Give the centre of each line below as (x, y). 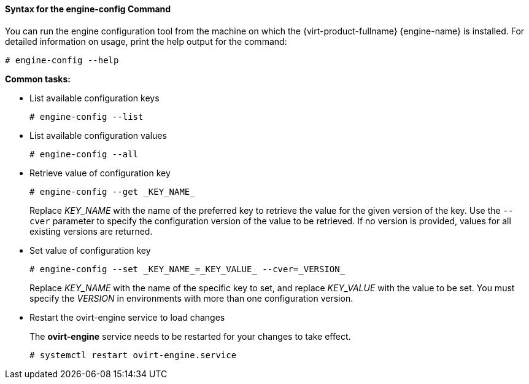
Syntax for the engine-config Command (88, 9)
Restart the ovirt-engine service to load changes (127, 317)
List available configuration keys (95, 98)
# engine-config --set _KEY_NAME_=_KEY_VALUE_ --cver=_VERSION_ (187, 269)
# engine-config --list (87, 116)
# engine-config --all (84, 154)
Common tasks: (38, 79)
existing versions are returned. (91, 231)
